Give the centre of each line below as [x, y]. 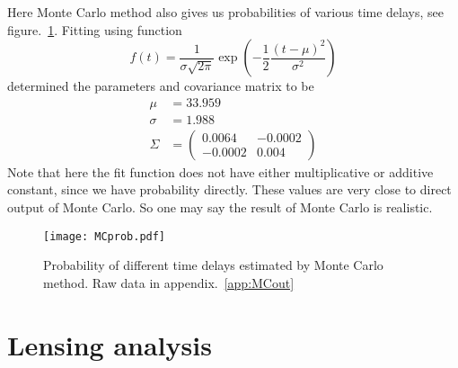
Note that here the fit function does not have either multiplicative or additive [220, 171]
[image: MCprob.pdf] [105, 236]
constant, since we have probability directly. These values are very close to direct [229, 189]
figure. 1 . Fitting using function [95, 29]
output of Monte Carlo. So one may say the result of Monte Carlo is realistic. [220, 207]
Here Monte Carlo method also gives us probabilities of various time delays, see [225, 12]
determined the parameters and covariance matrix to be [161, 86]
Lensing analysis [110, 344]
